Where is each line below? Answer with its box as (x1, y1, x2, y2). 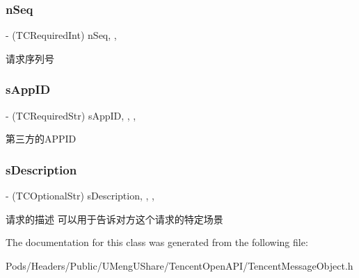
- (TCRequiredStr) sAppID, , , (6, 108, 136, 122)
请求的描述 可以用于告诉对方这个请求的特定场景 (6, 211, 223, 226)
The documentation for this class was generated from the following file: (6, 235, 308, 250)
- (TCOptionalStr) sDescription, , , (6, 188, 154, 203)
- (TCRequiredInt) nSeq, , (6, 28, 117, 42)
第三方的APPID (6, 131, 77, 146)
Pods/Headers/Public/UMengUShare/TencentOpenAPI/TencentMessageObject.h (6, 258, 353, 272)
